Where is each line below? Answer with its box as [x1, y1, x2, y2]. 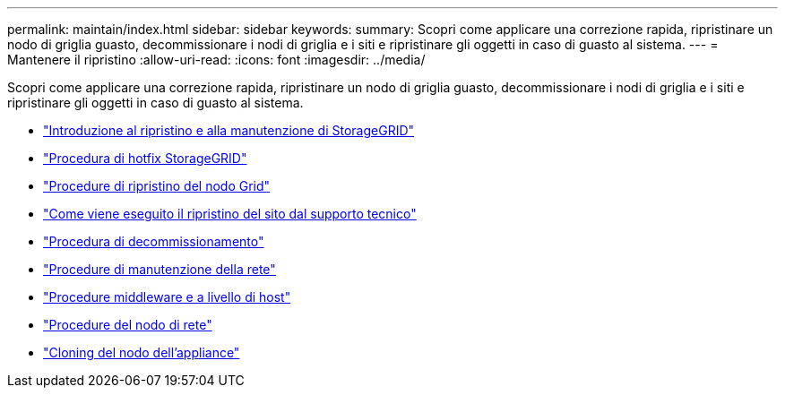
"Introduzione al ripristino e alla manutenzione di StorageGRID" [43, 123, 415, 138]
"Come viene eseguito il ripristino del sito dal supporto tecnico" [43, 206, 417, 221]
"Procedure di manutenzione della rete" [43, 262, 276, 277]
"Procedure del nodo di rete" [43, 317, 212, 332]
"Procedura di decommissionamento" [43, 234, 264, 249]
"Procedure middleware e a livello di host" [43, 289, 291, 305]
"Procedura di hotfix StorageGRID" [43, 150, 247, 166]
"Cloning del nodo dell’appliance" [43, 345, 240, 360]
